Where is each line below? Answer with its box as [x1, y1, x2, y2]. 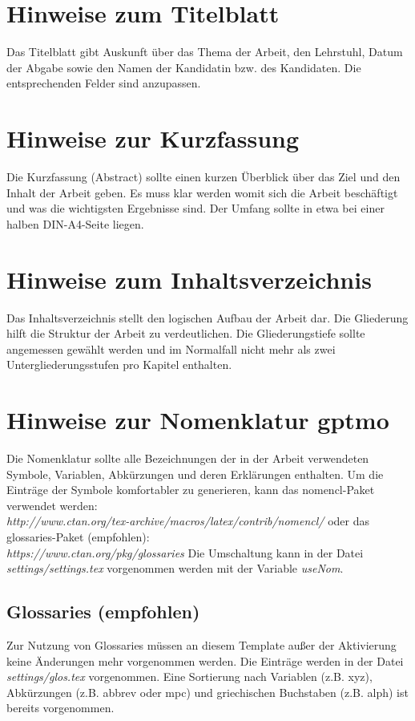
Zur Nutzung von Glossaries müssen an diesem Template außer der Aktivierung [6, 636, 397, 653]
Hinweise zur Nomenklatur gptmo [6, 403, 389, 436]
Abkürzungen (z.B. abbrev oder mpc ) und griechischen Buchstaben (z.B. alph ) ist [6, 683, 409, 700]
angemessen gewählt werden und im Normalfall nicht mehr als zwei [6, 340, 336, 357]
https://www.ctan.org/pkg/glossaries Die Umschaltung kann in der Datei [6, 544, 364, 561]
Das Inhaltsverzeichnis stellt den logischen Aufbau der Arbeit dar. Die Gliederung [6, 309, 409, 326]
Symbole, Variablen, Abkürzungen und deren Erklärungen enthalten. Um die [6, 465, 384, 482]
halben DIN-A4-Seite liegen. [6, 215, 144, 232]
